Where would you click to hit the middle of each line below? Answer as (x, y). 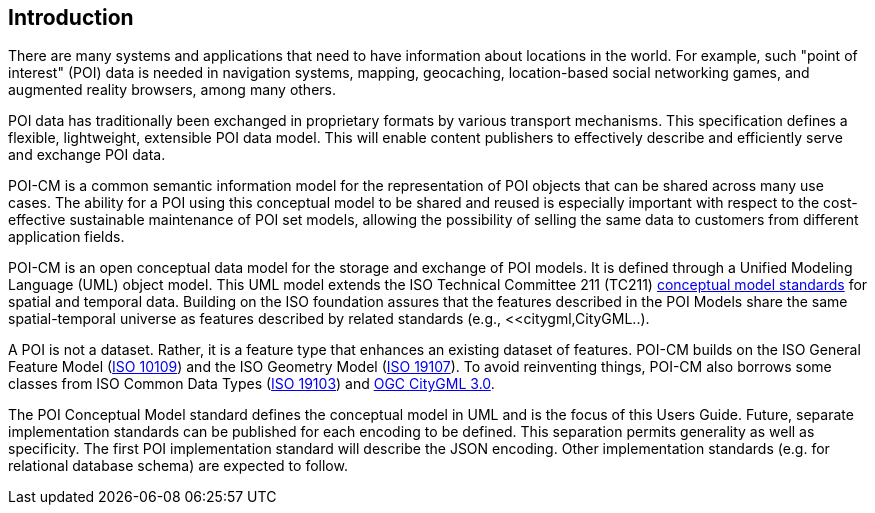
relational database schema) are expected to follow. (178, 466)
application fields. (66, 237)
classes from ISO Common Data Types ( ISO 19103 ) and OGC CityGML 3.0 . (251, 384)
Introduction (71, 17)
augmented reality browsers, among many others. (172, 90)
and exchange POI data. (87, 155)
